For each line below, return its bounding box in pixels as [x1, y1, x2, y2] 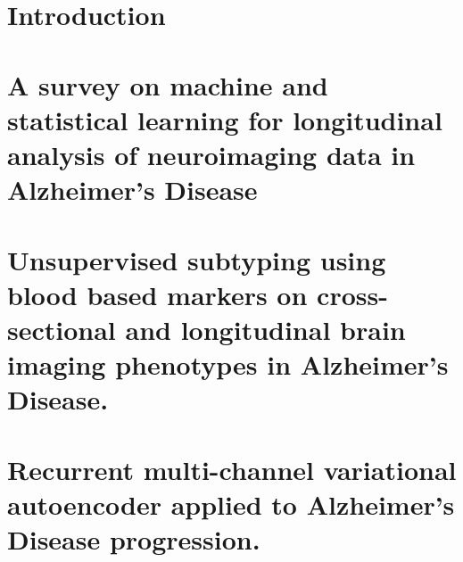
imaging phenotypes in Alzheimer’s [7, 346, 449, 383]
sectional [7, 310, 116, 347]
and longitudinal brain [125, 310, 406, 347]
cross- [317, 276, 388, 312]
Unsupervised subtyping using [7, 241, 386, 277]
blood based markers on [7, 276, 308, 312]
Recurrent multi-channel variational [7, 450, 457, 487]
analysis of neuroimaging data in [7, 136, 416, 172]
